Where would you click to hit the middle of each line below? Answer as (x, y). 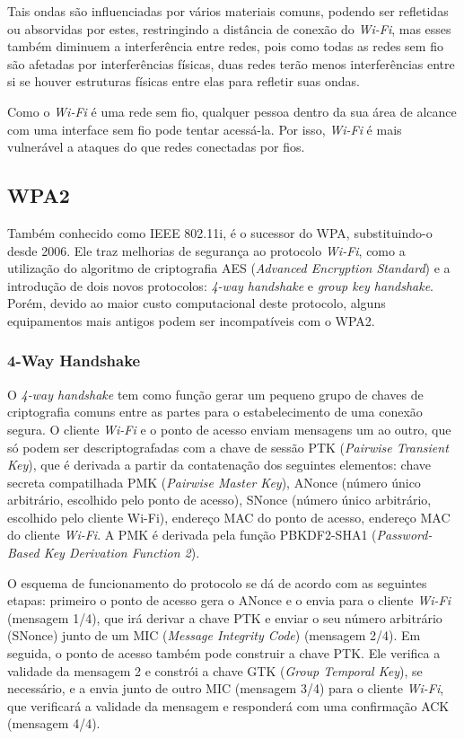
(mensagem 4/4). (54, 723)
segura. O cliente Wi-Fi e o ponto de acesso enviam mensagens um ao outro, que (229, 429)
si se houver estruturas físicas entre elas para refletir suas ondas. (184, 81)
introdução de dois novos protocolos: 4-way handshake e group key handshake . (220, 285)
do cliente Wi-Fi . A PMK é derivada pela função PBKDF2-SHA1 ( (192, 535)
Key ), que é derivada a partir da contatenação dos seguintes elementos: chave (219, 465)
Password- (404, 535)
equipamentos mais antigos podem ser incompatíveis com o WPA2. (191, 320)
